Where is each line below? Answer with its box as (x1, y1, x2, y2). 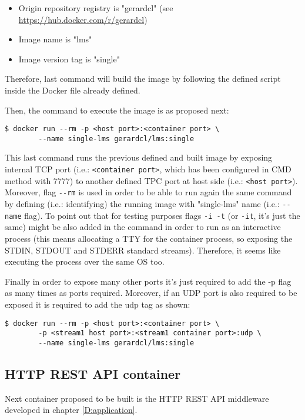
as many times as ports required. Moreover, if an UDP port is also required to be (5, 286, 297, 299)
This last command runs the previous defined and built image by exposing (5, 151, 273, 164)
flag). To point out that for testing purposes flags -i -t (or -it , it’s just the (24, 209, 300, 221)
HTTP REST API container (5, 364, 181, 382)
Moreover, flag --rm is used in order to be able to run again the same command (5, 186, 292, 198)
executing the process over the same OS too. (5, 255, 165, 268)
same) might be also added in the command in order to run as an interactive (5, 221, 281, 233)
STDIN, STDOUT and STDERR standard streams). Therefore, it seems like (5, 244, 281, 256)
